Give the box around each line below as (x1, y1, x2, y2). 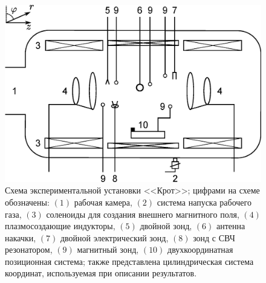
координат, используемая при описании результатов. (5, 267, 197, 279)
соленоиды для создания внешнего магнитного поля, (46, 207, 239, 220)
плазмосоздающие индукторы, (5, 220, 115, 232)
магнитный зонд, (77, 243, 139, 256)
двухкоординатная (167, 243, 233, 256)
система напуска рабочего (157, 195, 251, 208)
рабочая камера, (74, 195, 132, 208)
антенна (216, 220, 245, 232)
